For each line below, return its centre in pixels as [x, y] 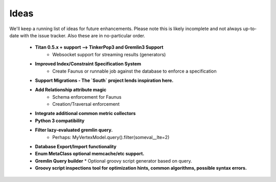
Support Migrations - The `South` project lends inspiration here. [104, 80]
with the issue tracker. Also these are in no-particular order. [83, 35]
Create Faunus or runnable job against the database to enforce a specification [134, 71]
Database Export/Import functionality [76, 147]
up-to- [250, 29]
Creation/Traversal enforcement [86, 104]
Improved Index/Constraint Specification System [88, 64]
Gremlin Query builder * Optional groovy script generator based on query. [113, 161]
